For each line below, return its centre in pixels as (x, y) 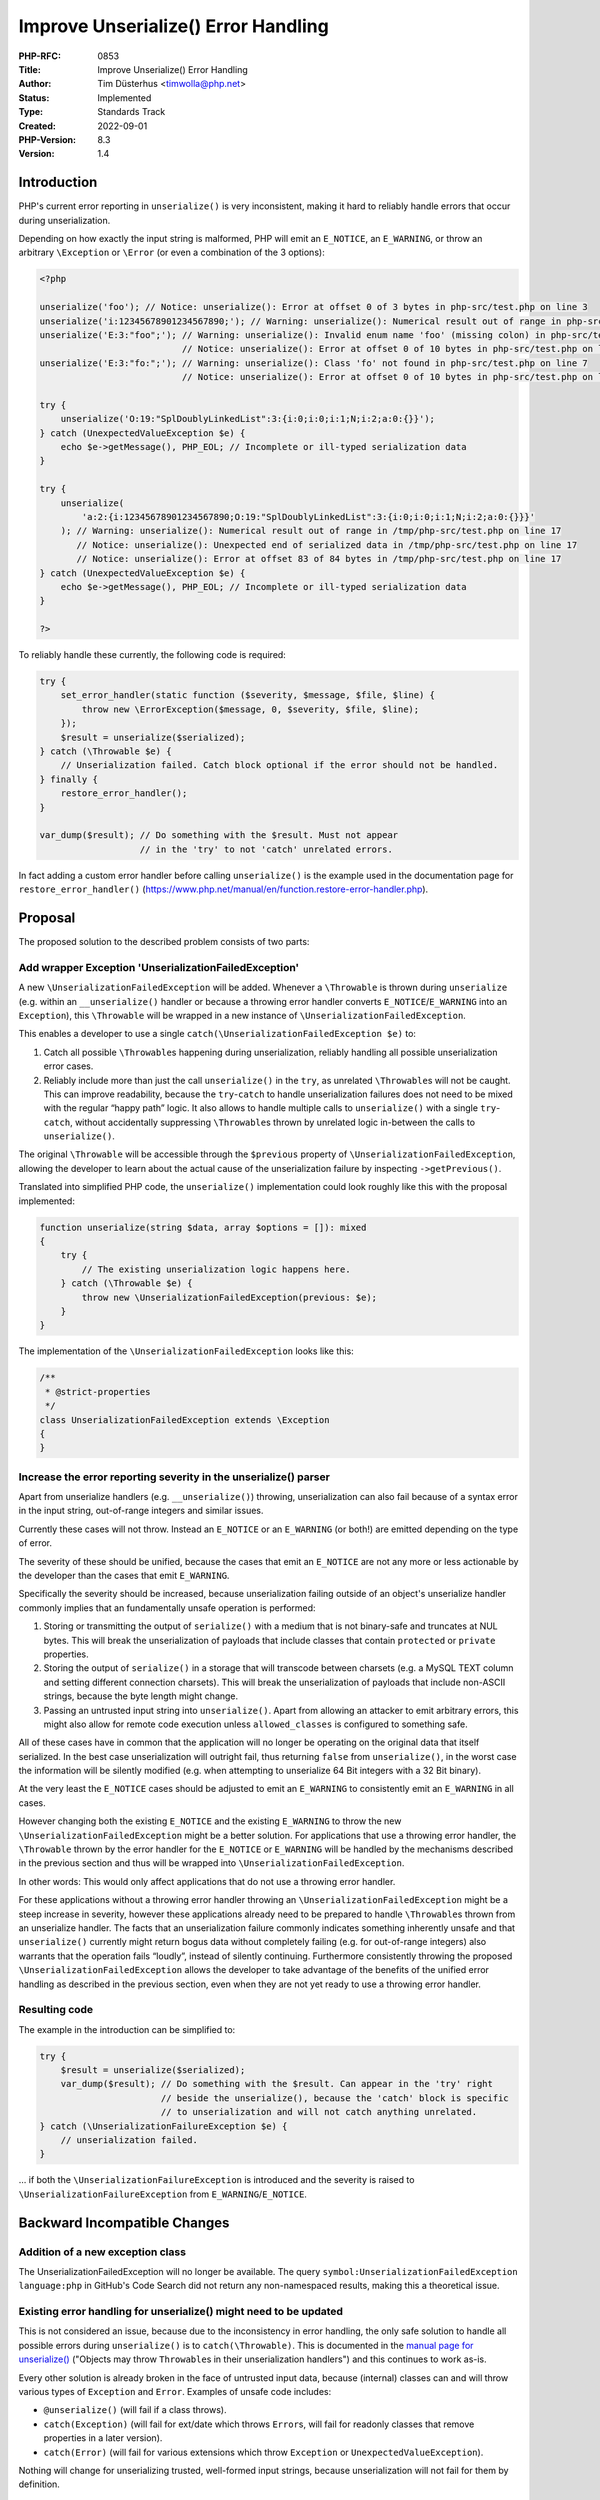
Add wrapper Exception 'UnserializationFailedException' (159, 967)
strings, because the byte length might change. (141, 1696)
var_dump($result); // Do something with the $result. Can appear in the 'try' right (277, 2084)
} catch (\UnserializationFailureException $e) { (163, 2126)
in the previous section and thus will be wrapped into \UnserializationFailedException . (211, 1863)
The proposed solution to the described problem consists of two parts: (164, 942)
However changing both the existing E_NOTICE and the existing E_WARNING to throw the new (210, 1821)
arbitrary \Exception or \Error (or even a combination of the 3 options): (171, 252)
